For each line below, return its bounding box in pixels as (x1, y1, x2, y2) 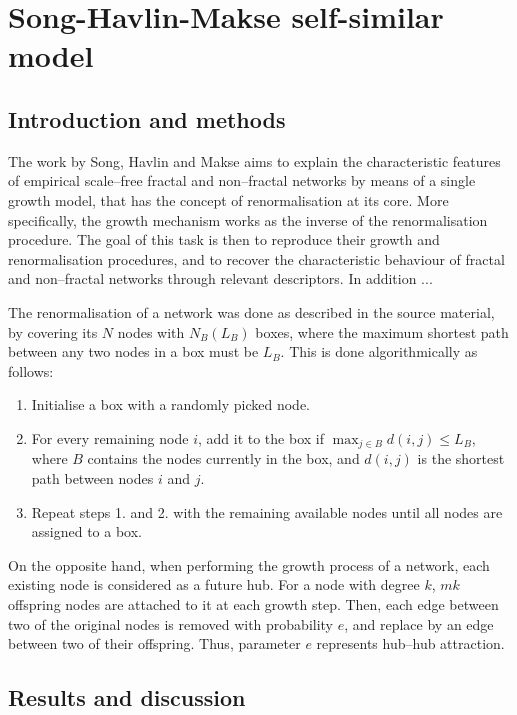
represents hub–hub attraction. (316, 633, 505, 654)
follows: (8, 360, 54, 381)
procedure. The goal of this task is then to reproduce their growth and (8, 229, 440, 250)
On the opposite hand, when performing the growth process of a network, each (8, 554, 490, 575)
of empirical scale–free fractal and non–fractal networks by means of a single (8, 170, 476, 191)
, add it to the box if (197, 427, 324, 448)
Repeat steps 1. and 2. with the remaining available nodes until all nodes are (31, 501, 503, 522)
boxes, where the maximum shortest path (255, 321, 509, 342)
